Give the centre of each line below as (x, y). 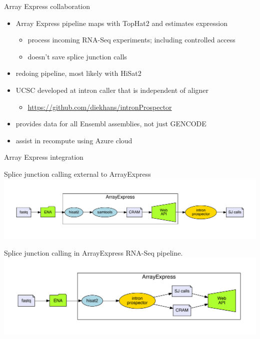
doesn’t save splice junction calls (77, 56)
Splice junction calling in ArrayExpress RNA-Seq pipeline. (93, 252)
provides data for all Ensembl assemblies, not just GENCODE (111, 124)
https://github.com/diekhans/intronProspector (100, 107)
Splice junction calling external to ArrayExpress (77, 173)
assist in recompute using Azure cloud (74, 140)
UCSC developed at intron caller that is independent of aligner (112, 90)
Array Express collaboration (47, 6)
